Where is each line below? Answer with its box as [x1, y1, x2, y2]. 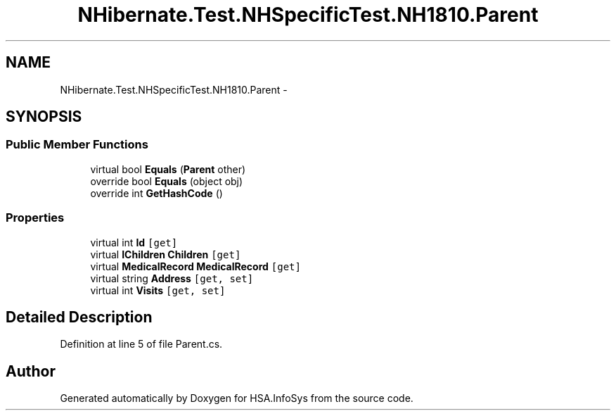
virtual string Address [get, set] [90, 272, 254, 284]
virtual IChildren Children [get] [90, 248, 241, 260]
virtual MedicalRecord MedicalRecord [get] [90, 260, 301, 272]
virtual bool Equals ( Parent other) [90, 163, 246, 175]
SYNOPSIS [6, 108, 82, 126]
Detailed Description [6, 308, 153, 326]
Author [6, 362, 56, 380]
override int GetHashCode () [90, 187, 223, 199]
